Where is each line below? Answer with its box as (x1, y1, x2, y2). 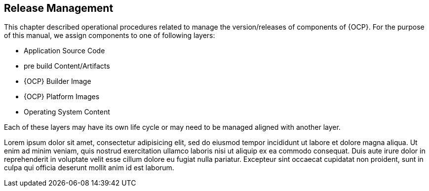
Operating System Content (24, 108, 110, 116)
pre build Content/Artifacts (24, 62, 110, 71)
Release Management (4, 2, 114, 14)
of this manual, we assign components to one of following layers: (4, 31, 215, 40)
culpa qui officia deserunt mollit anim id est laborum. (4, 163, 174, 172)
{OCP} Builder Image (24, 77, 91, 86)
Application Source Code (24, 46, 105, 55)
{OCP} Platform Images (24, 92, 100, 101)
